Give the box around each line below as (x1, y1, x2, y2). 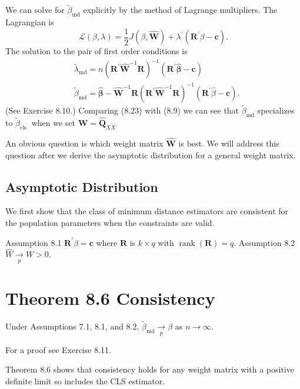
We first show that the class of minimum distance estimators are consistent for (5, 205, 289, 217)
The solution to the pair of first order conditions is (5, 45, 188, 57)
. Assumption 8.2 (234, 236, 295, 248)
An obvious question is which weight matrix (5, 137, 164, 149)
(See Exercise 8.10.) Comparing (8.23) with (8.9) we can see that (5, 104, 239, 116)
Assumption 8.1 (5, 236, 62, 248)
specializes (257, 104, 295, 116)
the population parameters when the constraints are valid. (5, 216, 215, 228)
